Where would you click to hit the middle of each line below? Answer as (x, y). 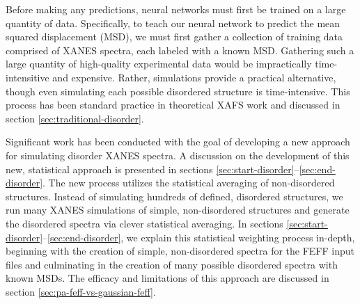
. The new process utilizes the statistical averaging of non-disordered (189, 183)
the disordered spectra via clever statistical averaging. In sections (144, 223)
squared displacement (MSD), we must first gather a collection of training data (174, 37)
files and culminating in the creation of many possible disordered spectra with (172, 264)
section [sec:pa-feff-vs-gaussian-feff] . (81, 291)
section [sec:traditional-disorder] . (75, 118)
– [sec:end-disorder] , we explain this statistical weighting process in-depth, (199, 237)
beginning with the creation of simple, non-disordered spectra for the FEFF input (180, 251)
